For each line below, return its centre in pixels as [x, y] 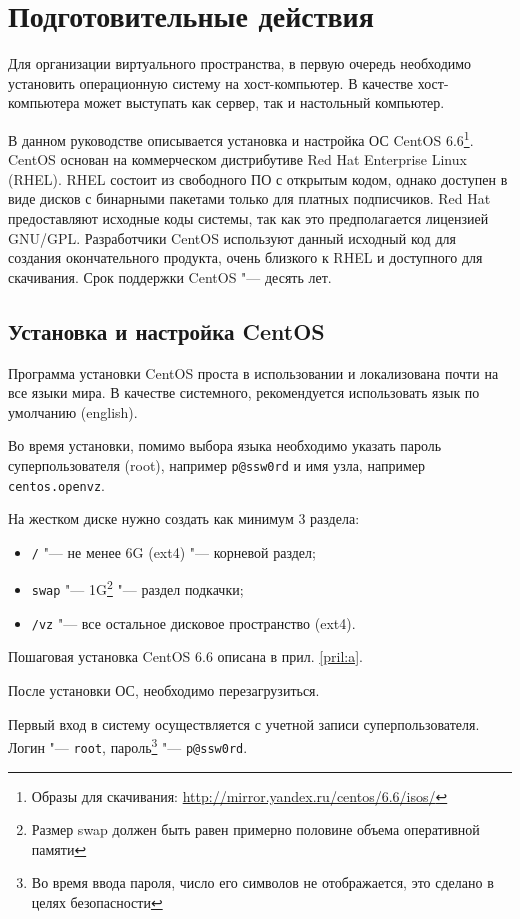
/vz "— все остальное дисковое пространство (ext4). [193, 622]
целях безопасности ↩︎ [97, 901]
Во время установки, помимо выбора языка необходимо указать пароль [225, 445]
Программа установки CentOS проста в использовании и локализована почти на [253, 372]
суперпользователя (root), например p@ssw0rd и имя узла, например [216, 464]
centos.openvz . [56, 484]
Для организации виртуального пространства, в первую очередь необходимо [240, 63]
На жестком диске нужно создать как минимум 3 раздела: [184, 518]
